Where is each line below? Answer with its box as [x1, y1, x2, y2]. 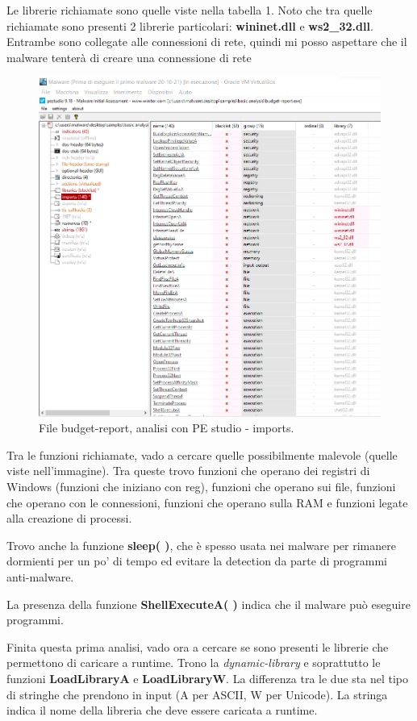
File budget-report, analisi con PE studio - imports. [39, 419, 294, 436]
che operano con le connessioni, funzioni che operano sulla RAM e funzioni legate [6, 494, 408, 511]
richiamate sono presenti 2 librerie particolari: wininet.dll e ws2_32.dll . [6, 17, 373, 34]
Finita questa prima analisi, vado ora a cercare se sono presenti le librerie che [6, 638, 389, 655]
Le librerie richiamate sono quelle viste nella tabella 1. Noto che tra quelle [6, 2, 373, 18]
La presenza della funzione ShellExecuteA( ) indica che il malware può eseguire [6, 595, 411, 612]
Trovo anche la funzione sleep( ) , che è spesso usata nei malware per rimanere [6, 536, 396, 553]
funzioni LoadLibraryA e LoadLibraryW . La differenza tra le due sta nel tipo [6, 669, 408, 686]
